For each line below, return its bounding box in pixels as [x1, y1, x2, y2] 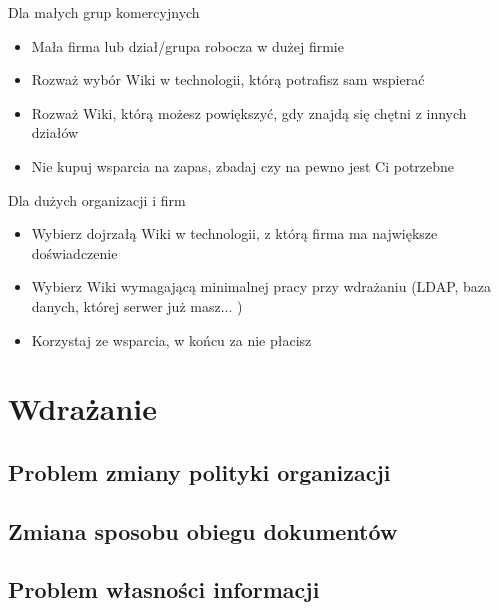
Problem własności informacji [8, 574, 320, 605]
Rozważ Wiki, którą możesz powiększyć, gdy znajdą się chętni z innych [31, 102, 467, 123]
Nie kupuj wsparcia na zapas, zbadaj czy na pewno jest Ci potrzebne [31, 155, 455, 176]
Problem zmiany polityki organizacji [8, 456, 391, 487]
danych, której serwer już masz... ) [31, 295, 243, 316]
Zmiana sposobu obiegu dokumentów [8, 515, 398, 546]
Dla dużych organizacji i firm [8, 189, 186, 210]
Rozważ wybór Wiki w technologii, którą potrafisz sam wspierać [31, 69, 425, 90]
